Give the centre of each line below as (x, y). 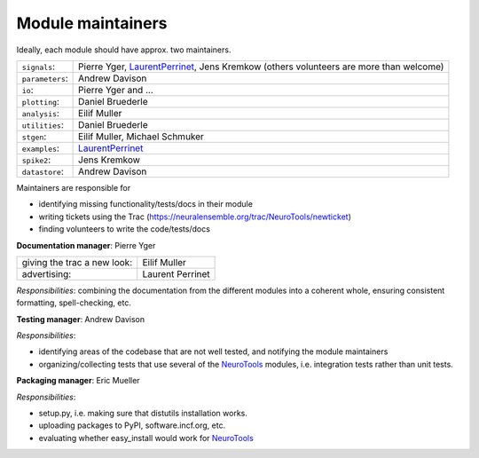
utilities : (43, 124)
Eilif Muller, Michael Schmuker (141, 136)
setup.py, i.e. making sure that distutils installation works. (143, 414)
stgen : (34, 136)
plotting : (40, 101)
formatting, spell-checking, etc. (74, 303)
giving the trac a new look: (77, 262)
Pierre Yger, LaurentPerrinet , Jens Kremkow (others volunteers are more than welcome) (261, 67)
